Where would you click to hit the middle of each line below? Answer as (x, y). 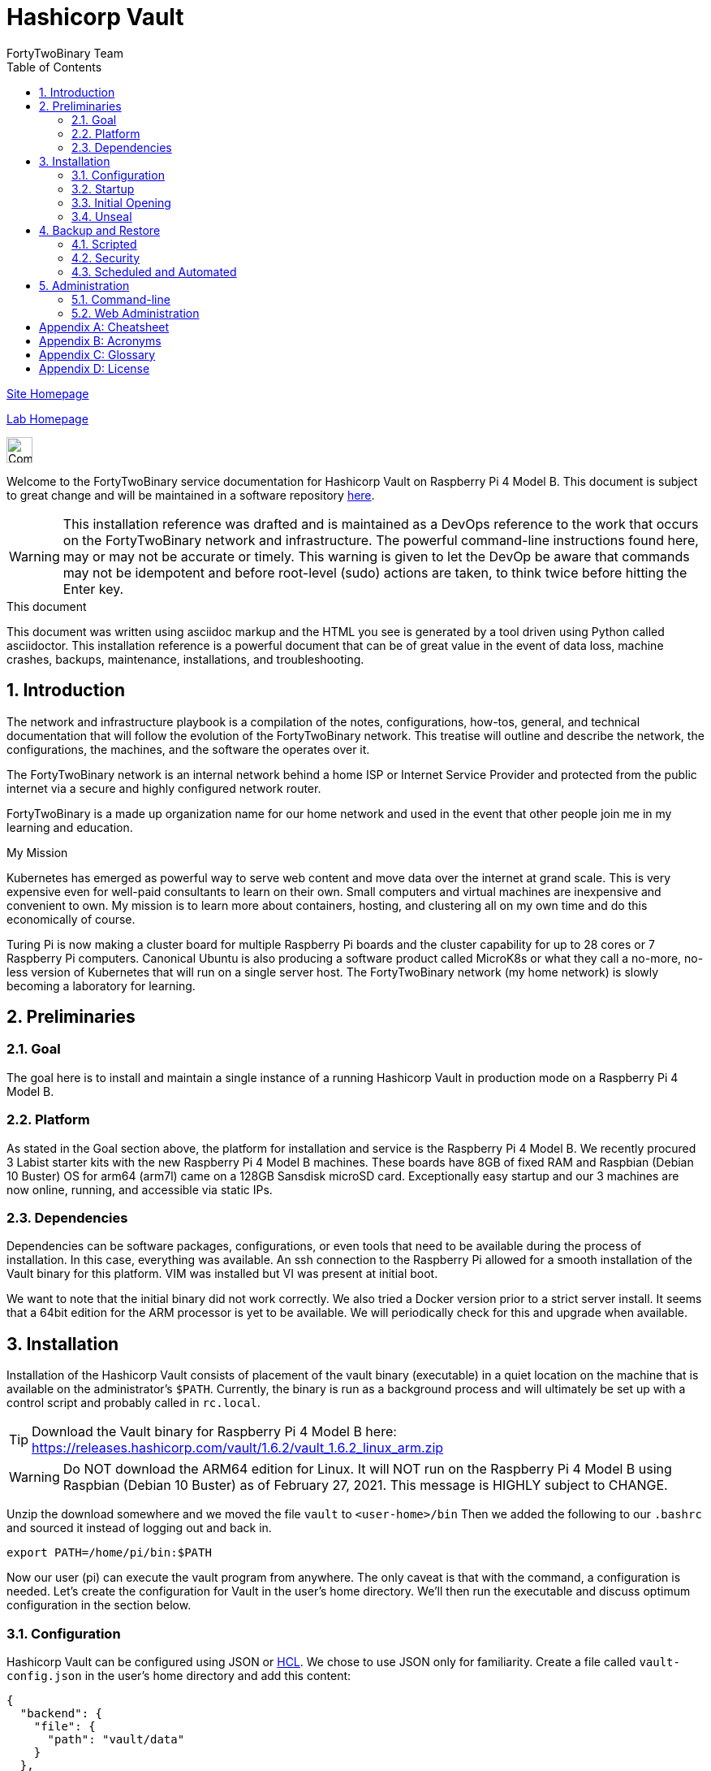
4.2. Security (106, 258)
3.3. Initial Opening (121, 202)
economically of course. (71, 919)
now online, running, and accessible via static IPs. (140, 1189)
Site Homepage (48, 393)
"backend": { (61, 1713)
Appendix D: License (95, 368)
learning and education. (70, 827)
